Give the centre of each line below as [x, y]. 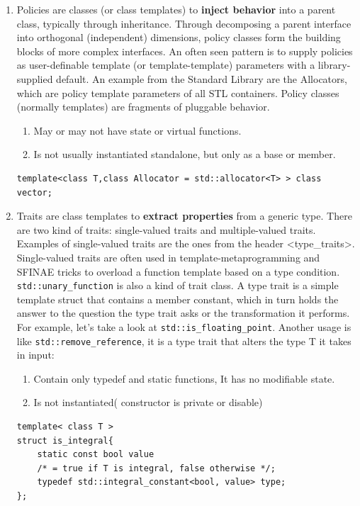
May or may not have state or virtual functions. [137, 130]
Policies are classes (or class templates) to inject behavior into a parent [176, 9]
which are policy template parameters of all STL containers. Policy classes [178, 92]
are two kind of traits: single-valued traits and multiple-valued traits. [166, 229]
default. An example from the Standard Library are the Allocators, [202, 78]
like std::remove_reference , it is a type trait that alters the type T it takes [184, 341]
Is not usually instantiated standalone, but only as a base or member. [185, 154]
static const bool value [96, 455]
